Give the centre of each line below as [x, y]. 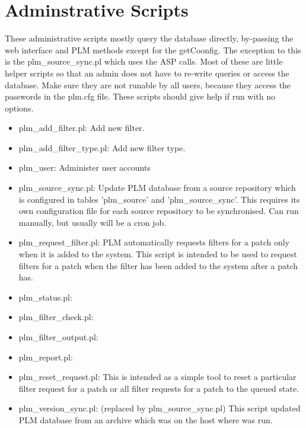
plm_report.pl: [46, 357]
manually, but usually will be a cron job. [93, 222]
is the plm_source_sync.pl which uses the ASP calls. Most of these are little [144, 61]
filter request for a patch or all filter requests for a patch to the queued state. [159, 388]
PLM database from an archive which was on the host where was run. [146, 419]
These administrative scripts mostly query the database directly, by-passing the [149, 38]
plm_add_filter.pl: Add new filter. [82, 128]
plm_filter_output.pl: [58, 337]
